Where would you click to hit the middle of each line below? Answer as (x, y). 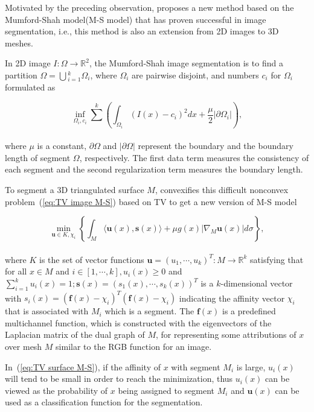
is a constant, (62, 146)
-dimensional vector (257, 283)
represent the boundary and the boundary (216, 146)
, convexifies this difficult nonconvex (222, 190)
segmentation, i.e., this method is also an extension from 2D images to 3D (142, 31)
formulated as (30, 87)
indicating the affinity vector (232, 298)
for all (16, 271)
